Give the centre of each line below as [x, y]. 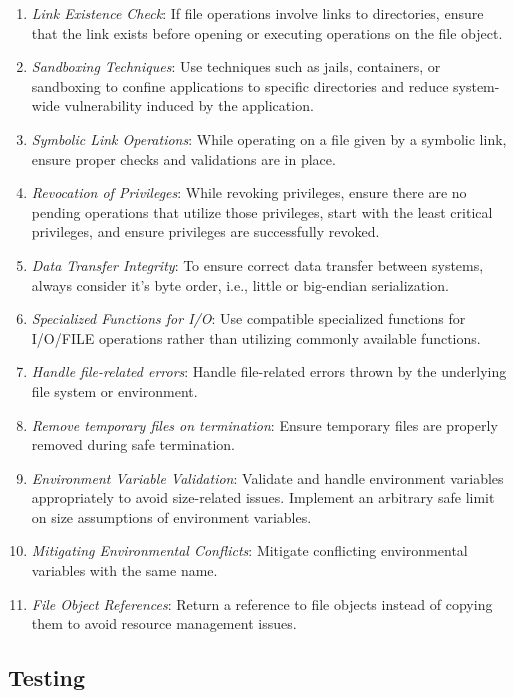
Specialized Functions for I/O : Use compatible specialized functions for [248, 318]
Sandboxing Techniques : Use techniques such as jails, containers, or [236, 66]
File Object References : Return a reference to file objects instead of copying [262, 603]
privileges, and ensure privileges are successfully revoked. [205, 231]
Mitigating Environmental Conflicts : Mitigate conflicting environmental [249, 550]
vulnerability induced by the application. [189, 105]
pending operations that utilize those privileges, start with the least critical [262, 211]
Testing [46, 677]
